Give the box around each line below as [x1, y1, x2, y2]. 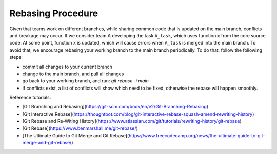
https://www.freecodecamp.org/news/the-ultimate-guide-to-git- [128, 133, 265, 139]
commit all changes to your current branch [22, 63, 113, 70]
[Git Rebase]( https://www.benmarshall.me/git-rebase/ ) [22, 125, 138, 131]
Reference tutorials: [9, 95, 51, 101]
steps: [9, 54, 23, 60]
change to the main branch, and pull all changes [22, 71, 124, 77]
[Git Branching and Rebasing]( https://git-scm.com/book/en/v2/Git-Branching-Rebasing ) [22, 104, 209, 110]
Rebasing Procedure [9, 8, 98, 19]
